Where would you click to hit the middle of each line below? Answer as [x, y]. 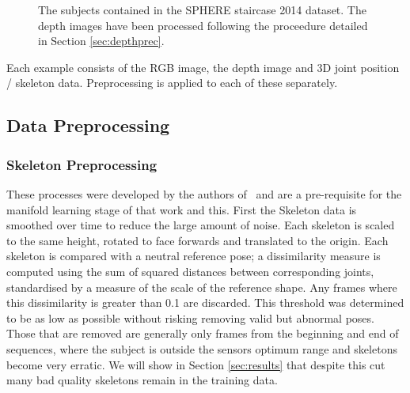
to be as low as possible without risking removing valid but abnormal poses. [190, 317]
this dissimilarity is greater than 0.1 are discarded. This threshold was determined [205, 302]
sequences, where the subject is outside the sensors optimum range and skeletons [202, 348]
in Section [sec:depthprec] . [101, 41]
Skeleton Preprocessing [82, 164]
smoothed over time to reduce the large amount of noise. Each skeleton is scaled [201, 225]
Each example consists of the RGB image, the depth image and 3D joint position [203, 67]
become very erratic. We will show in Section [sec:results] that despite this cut [196, 364]
